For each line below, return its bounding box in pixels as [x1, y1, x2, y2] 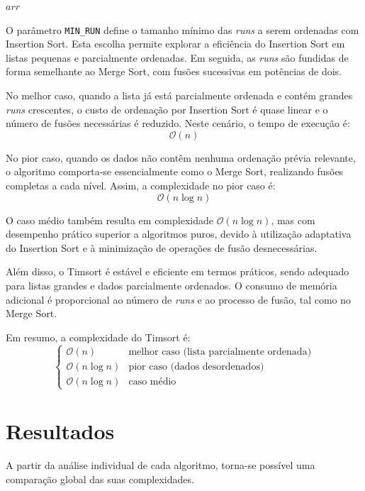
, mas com [271, 212, 315, 227]
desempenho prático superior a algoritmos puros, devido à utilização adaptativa [6, 226, 352, 241]
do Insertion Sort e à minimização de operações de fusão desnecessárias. [6, 240, 318, 255]
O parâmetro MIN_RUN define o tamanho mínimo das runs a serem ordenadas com [6, 22, 359, 37]
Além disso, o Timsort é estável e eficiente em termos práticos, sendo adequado [6, 264, 349, 279]
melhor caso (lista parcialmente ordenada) [128, 346, 312, 357]
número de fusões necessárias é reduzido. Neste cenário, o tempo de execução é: [6, 116, 350, 131]
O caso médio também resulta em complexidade [6, 212, 213, 227]
